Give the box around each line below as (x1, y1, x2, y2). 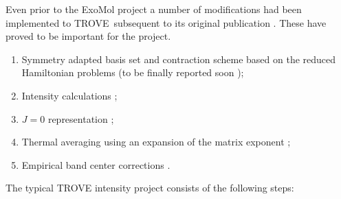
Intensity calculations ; (21, 88, 118, 102)
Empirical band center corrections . (21, 157, 170, 172)
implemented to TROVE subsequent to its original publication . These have (5, 15, 327, 30)
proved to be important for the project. (5, 29, 171, 43)
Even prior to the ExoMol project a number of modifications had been (5, 2, 302, 16)
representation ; (47, 111, 114, 126)
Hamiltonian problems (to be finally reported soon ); (21, 65, 244, 80)
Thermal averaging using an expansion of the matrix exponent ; (21, 134, 291, 149)
